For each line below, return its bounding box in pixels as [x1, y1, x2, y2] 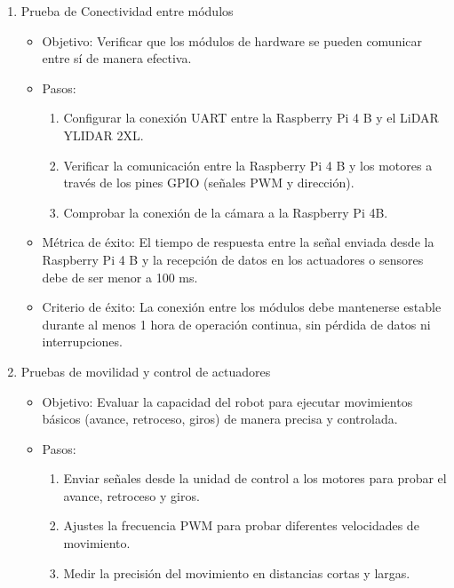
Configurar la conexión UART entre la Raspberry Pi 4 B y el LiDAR [63, 108, 439, 127]
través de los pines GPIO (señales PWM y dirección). [63, 173, 354, 192]
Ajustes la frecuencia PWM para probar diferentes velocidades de [63, 516, 419, 535]
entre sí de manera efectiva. [42, 49, 192, 68]
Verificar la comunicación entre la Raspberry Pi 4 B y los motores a [63, 155, 433, 174]
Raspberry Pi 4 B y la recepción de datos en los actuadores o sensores [42, 250, 424, 268]
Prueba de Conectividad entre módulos [20, 2, 234, 20]
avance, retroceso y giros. [63, 486, 200, 505]
